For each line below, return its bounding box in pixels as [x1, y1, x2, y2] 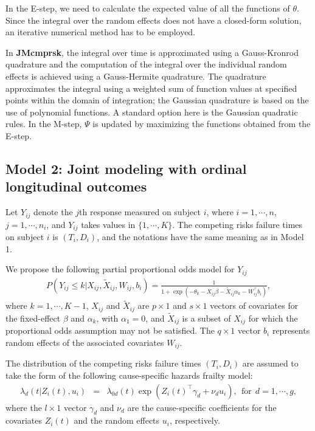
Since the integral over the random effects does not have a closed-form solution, [5, 13, 302, 26]
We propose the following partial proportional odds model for [5, 263, 235, 275]
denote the [33, 205, 73, 218]
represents [272, 324, 310, 337]
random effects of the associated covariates [5, 336, 164, 348]
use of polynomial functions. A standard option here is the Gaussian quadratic [5, 105, 298, 118]
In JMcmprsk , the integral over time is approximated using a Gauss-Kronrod [5, 46, 299, 58]
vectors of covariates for [210, 299, 299, 312]
